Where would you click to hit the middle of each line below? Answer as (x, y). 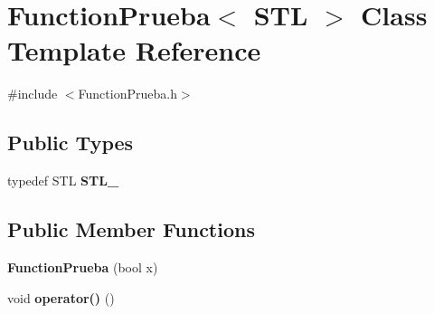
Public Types (71, 143)
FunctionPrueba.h (127, 94)
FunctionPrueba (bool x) (83, 266)
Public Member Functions (131, 229)
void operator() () (61, 297)
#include (33, 94)
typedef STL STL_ (63, 181)
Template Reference (134, 50)
